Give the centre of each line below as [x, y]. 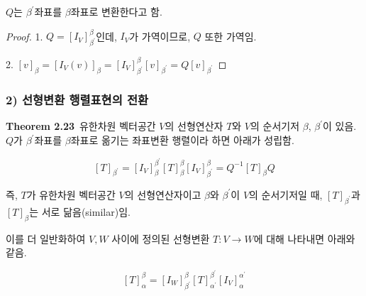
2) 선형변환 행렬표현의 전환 [77, 100]
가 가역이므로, [160, 36]
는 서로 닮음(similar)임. [80, 211]
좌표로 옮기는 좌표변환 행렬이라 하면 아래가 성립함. [182, 140]
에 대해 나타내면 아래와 [304, 238]
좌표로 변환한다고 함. [116, 11]
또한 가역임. [231, 36]
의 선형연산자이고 [163, 194]
